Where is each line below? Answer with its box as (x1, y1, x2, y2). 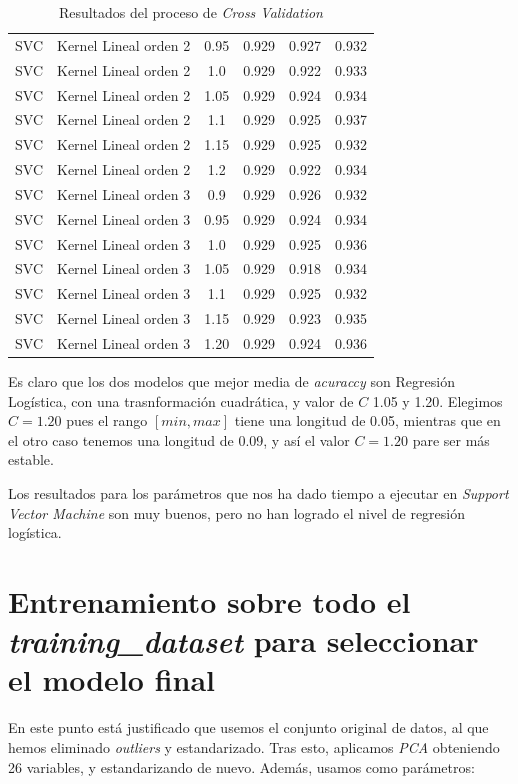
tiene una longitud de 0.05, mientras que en (234, 410, 501, 431)
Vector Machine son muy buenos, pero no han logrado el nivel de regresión (8, 502, 466, 523)
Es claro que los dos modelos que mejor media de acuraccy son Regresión (8, 371, 455, 392)
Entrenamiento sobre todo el (8, 581, 411, 621)
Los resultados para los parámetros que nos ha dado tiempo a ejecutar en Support (8, 483, 509, 504)
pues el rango (66, 410, 148, 431)
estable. (8, 449, 54, 470)
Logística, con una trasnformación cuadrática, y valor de (8, 390, 354, 411)
